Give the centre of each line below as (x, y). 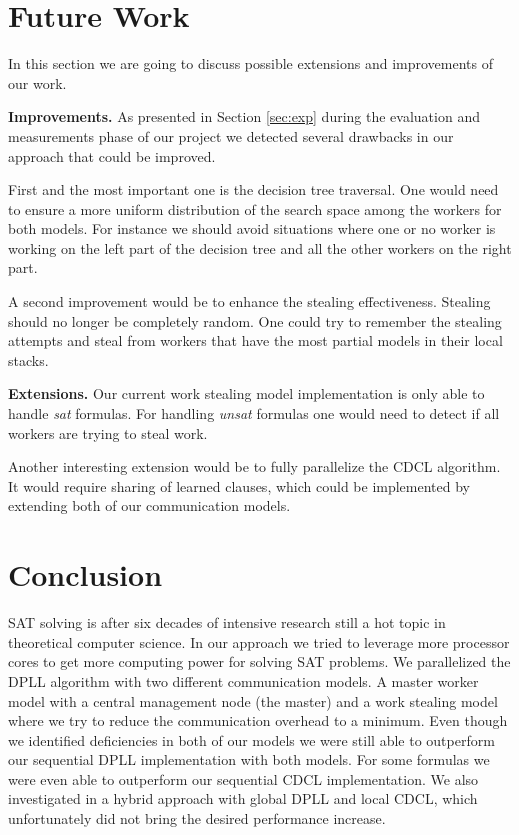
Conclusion (85, 574)
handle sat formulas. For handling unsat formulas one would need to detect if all (254, 413)
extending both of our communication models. (149, 505)
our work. (37, 82)
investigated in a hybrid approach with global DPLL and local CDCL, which (243, 798)
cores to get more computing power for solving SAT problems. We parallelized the (259, 661)
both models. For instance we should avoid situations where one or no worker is (252, 228)
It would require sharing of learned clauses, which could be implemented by (239, 485)
